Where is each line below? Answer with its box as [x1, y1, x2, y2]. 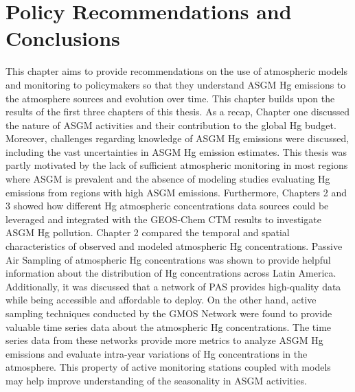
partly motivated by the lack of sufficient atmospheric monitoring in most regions [5, 158, 348, 172]
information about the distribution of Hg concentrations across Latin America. [5, 266, 336, 280]
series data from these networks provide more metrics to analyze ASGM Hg [5, 333, 323, 347]
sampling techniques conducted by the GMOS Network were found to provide [5, 306, 332, 320]
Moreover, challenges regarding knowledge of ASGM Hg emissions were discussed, [5, 131, 350, 146]
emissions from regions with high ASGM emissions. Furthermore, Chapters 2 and [5, 185, 347, 199]
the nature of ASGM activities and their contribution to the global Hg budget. [5, 117, 336, 132]
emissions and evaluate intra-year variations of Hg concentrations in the [5, 346, 308, 360]
